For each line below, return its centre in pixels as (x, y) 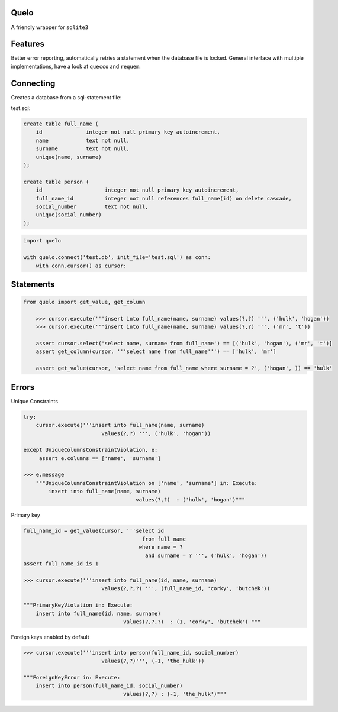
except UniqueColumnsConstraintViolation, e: (91, 450)
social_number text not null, (92, 207)
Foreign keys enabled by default (50, 637)
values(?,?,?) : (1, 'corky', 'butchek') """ (192, 622)
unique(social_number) (69, 215)
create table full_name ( (61, 124)
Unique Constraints (35, 401)
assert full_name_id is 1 (61, 564)
